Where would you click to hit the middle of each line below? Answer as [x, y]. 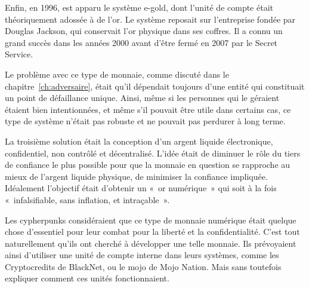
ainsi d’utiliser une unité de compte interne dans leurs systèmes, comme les [142, 255]
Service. [19, 54]
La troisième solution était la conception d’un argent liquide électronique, [139, 141]
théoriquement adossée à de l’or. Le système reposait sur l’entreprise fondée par [150, 19]
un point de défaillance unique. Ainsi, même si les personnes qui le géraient [142, 98]
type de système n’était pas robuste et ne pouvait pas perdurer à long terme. [145, 121]
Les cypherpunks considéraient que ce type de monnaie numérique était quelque [151, 220]
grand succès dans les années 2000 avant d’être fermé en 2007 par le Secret [141, 42]
